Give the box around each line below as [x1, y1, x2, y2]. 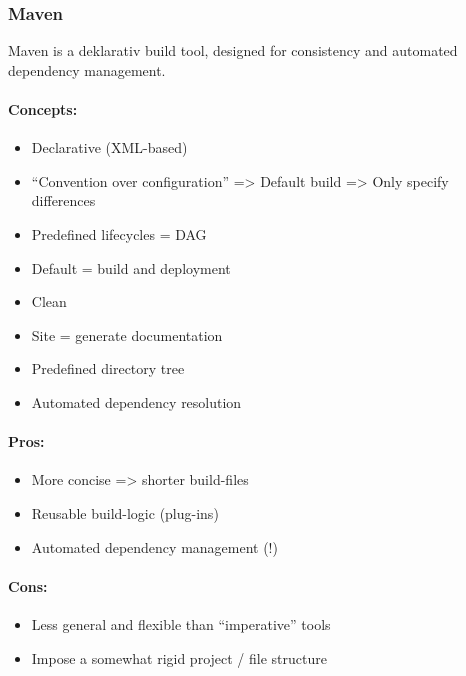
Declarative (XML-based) [31, 137, 188, 158]
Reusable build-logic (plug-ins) [31, 502, 219, 523]
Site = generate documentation [31, 324, 223, 345]
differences [31, 190, 96, 211]
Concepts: [8, 99, 78, 119]
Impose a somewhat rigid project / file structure [31, 647, 327, 668]
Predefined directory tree [31, 358, 185, 379]
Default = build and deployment [31, 257, 231, 278]
